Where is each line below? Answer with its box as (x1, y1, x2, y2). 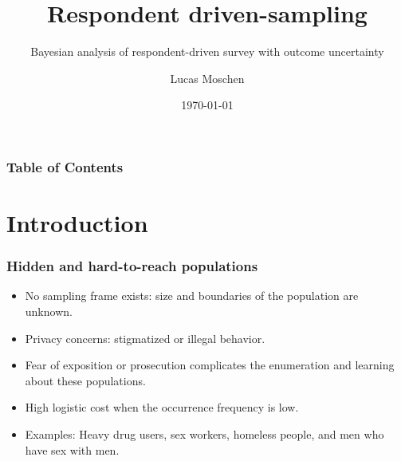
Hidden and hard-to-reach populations (6, 256, 258, 276)
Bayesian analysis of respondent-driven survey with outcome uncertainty (30, 43, 384, 60)
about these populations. (25, 372, 146, 388)
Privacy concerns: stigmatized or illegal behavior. (25, 329, 265, 346)
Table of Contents (6, 156, 124, 176)
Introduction (6, 207, 148, 239)
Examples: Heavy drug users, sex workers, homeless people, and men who (25, 425, 384, 442)
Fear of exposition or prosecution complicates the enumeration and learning (25, 357, 395, 373)
